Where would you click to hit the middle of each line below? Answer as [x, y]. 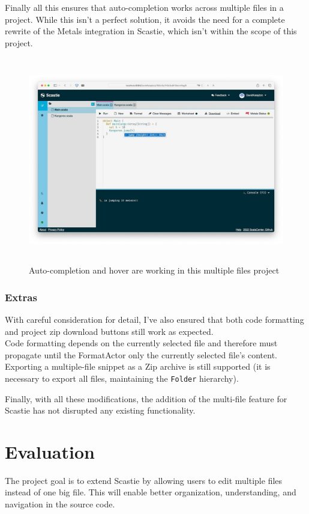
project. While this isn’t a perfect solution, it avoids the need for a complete [145, 19]
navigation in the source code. [60, 504]
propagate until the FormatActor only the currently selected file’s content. [141, 354]
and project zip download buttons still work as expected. [109, 331]
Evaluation [50, 451]
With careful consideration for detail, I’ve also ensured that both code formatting [154, 319]
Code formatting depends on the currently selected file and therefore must [141, 343]
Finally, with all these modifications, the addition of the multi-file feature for [146, 398]
